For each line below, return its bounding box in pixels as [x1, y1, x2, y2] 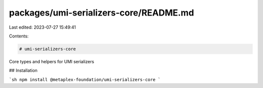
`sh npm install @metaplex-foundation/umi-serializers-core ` [9, 77, 161, 82]
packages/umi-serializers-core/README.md [9, 7, 194, 18]
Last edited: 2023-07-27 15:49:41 [9, 24, 76, 30]
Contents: [9, 33, 29, 39]
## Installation [9, 68, 38, 73]
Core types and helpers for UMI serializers [9, 58, 94, 64]
